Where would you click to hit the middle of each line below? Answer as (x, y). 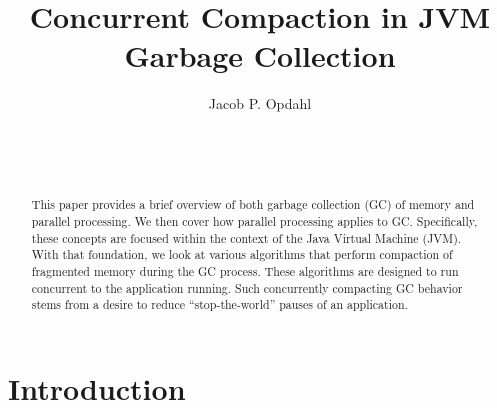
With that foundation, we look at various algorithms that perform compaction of (242, 254)
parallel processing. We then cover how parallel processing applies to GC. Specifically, (254, 221)
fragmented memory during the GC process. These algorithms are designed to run (245, 271)
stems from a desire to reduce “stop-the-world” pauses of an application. (219, 304)
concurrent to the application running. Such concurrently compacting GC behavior (247, 287)
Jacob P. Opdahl (260, 103)
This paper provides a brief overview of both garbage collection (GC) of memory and (253, 204)
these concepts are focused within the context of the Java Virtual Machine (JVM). (246, 237)
